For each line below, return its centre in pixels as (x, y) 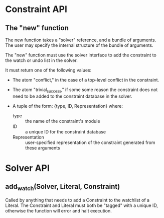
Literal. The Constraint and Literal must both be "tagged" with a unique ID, (81, 205)
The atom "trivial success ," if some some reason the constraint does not (85, 90)
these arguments (42, 148)
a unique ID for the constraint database (65, 131)
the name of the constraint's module (62, 121)
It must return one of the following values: (48, 70)
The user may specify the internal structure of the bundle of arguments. (79, 45)
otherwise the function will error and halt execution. (58, 210)
